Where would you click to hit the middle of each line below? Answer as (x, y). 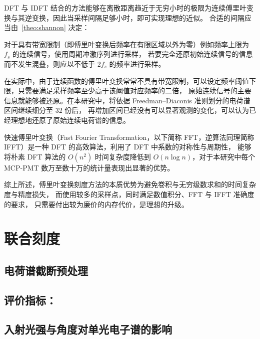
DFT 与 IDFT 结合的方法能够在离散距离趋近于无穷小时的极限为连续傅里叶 (125, 8)
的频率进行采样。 (137, 63)
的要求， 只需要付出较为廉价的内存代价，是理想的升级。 (96, 204)
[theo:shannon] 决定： (55, 27)
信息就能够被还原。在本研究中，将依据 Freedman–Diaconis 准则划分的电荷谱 (127, 100)
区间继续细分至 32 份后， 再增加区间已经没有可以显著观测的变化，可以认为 (126, 110)
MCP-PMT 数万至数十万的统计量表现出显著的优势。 (89, 167)
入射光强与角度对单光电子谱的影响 (88, 329)
